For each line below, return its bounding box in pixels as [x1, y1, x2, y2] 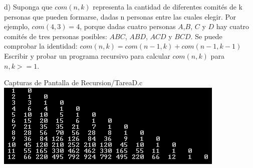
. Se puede [190, 31, 222, 41]
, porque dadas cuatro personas [80, 21, 176, 32]
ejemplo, [4, 21, 30, 32]
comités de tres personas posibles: [4, 31, 107, 41]
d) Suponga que [4, 2, 53, 12]
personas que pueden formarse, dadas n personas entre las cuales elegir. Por [4, 11, 236, 22]
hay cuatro [216, 21, 249, 32]
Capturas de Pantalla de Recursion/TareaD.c [4, 77, 143, 88]
